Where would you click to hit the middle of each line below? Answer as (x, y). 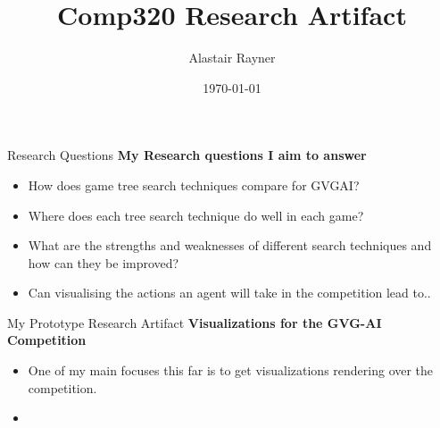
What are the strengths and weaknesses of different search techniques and (230, 245)
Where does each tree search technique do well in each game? (196, 215)
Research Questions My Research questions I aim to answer (187, 155)
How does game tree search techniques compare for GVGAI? (194, 185)
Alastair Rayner (232, 58)
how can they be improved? (104, 262)
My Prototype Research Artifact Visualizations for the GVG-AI (195, 322)
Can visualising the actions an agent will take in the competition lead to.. (229, 293)
